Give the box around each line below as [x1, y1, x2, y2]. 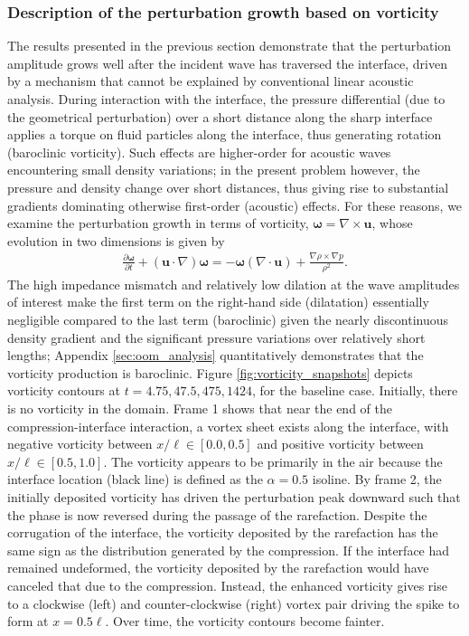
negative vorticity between [7, 434, 153, 453]
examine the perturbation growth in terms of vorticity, [7, 214, 309, 233]
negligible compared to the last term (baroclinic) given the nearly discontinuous [7, 310, 449, 329]
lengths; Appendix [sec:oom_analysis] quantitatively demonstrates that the [7, 346, 424, 365]
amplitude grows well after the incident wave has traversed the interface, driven [7, 53, 447, 72]
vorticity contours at [7, 381, 120, 400]
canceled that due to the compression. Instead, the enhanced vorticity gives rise [7, 575, 447, 594]
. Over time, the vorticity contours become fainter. [105, 612, 385, 631]
